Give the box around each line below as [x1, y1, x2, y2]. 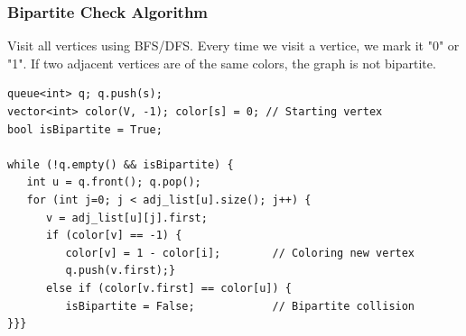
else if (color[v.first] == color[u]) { [45, 281, 292, 295]
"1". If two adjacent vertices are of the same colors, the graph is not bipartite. [7, 53, 436, 72]
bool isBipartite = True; [7, 123, 163, 136]
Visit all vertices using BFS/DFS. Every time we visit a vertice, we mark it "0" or [7, 36, 460, 55]
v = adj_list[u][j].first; [45, 211, 208, 224]
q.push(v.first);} [65, 264, 176, 277]
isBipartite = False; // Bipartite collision [65, 299, 415, 313]
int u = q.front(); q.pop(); [26, 176, 201, 189]
